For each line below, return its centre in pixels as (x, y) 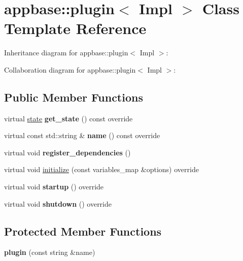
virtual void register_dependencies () (67, 152)
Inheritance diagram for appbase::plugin (66, 53)
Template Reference (75, 28)
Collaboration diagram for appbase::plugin (70, 69)
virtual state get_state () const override (68, 118)
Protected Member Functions (83, 231)
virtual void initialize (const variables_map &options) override (101, 169)
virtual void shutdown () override (58, 203)
